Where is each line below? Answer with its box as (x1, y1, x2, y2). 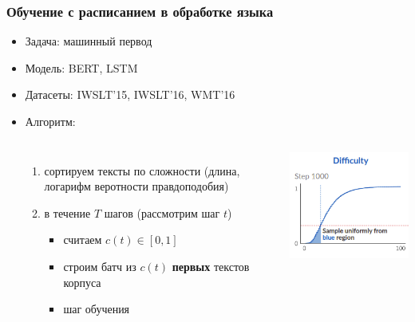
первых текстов (172, 257, 250, 274)
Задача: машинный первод (25, 33, 152, 49)
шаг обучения (63, 300, 130, 317)
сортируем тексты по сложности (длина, (44, 162, 240, 179)
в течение (44, 204, 91, 221)
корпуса (63, 273, 101, 290)
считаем (63, 231, 102, 248)
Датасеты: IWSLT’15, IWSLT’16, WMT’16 (25, 86, 235, 103)
